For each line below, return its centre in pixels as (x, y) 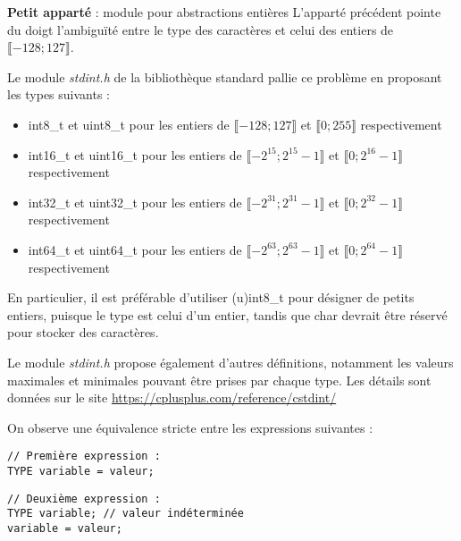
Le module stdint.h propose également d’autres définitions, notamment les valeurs (230, 362)
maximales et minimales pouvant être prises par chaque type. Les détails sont (219, 380)
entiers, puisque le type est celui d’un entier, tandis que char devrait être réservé (227, 314)
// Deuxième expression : (84, 499)
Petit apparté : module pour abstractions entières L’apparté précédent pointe (224, 12)
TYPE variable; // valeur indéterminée (126, 514)
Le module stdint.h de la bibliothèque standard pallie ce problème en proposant (225, 76)
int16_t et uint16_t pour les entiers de (135, 154)
